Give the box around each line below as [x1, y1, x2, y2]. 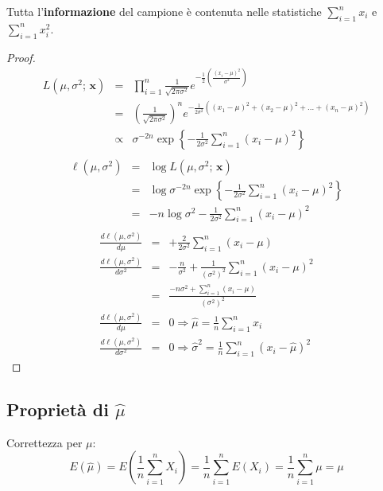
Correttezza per [6, 434, 83, 450]
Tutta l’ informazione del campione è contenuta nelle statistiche [6, 3, 322, 19]
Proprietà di [6, 396, 109, 421]
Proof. [6, 49, 36, 65]
